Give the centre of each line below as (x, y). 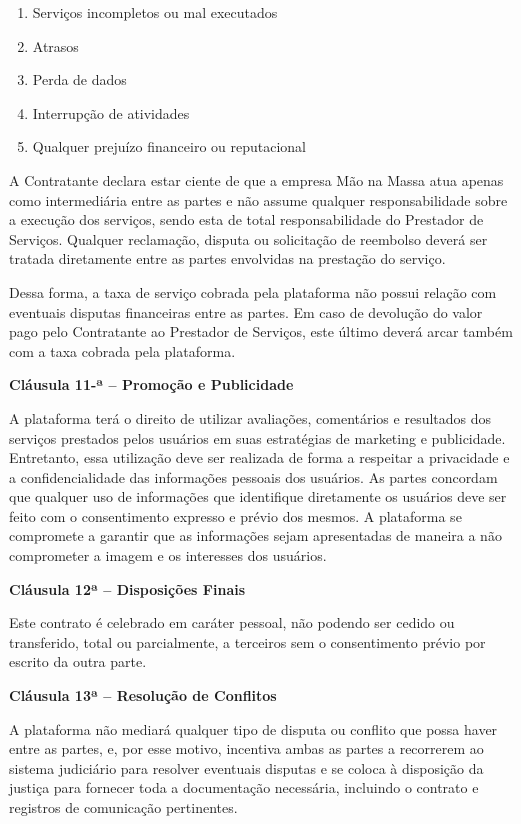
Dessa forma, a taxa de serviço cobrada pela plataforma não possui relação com (253, 291)
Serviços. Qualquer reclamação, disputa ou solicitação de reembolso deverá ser (248, 238)
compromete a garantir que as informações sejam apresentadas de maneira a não (255, 535)
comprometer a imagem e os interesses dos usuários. (168, 555)
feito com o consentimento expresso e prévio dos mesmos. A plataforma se (235, 515)
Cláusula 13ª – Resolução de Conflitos (143, 695)
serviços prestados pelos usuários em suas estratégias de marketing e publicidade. (257, 437)
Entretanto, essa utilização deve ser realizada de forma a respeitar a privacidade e (259, 457)
